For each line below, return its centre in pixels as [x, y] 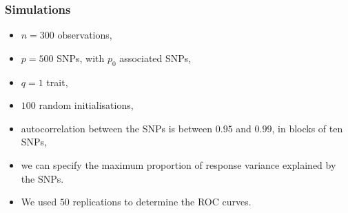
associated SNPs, [155, 58]
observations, [85, 35]
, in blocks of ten [307, 128]
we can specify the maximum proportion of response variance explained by [178, 164]
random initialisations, [86, 105]
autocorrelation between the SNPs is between [117, 128]
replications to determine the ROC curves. [162, 202]
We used [39, 202]
